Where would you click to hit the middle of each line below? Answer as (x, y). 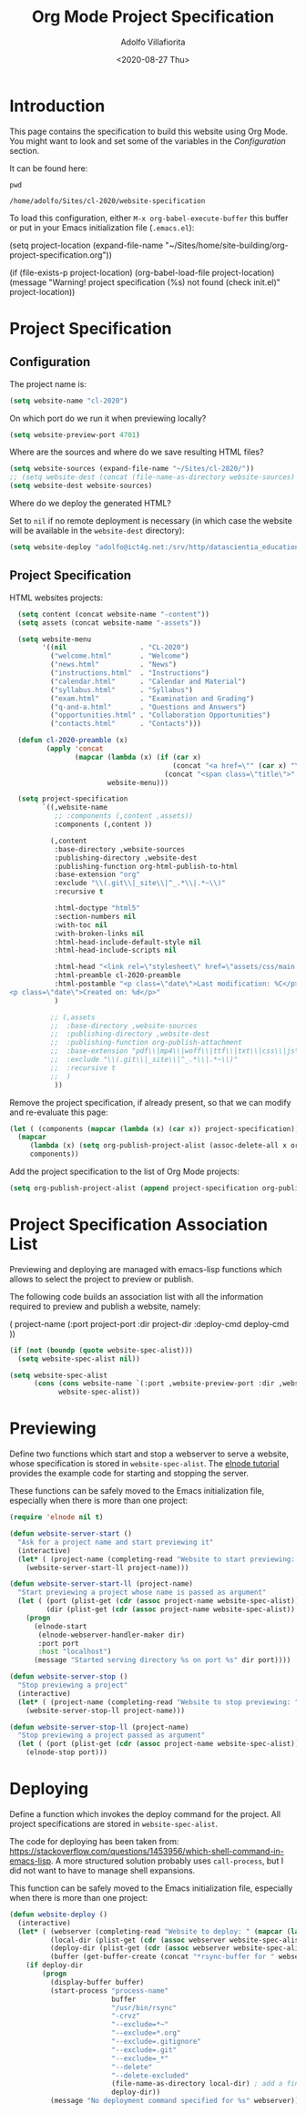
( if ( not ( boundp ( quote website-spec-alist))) (102, 1350)
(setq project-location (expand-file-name (87, 245)
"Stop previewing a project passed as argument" (112, 1736)
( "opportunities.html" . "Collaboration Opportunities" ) (160, 715)
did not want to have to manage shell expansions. (102, 1870)
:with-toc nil (81, 925)
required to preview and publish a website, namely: (105, 1306)
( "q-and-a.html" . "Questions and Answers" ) (148, 707)
